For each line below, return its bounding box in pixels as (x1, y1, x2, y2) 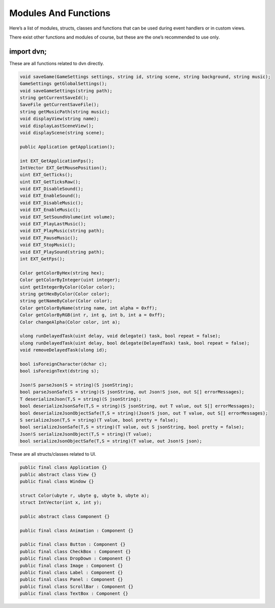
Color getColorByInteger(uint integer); (20, 277, 120, 283)
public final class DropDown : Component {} (20, 556, 131, 561)
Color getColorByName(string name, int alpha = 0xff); (20, 305, 157, 311)
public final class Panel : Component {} (20, 576, 123, 582)
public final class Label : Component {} (20, 569, 123, 575)
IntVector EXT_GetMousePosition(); (20, 165, 107, 170)
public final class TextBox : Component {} (20, 591, 129, 596)
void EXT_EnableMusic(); (20, 207, 81, 213)
